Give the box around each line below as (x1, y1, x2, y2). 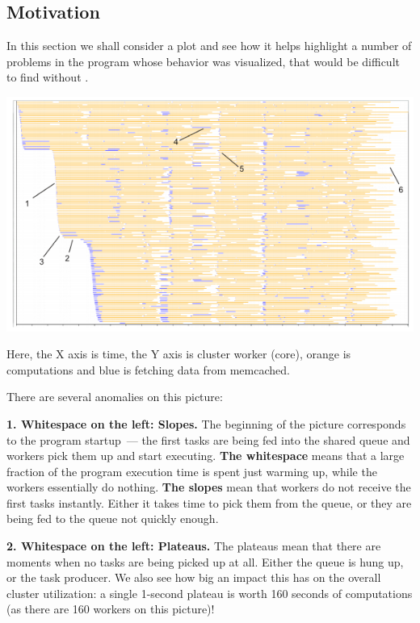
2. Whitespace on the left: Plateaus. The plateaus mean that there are (6, 537, 381, 554)
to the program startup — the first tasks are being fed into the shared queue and (6, 431, 410, 448)
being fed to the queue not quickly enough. (6, 510, 219, 527)
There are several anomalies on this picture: (6, 388, 223, 405)
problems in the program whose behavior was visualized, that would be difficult (6, 52, 400, 69)
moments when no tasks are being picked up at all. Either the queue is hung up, (6, 553, 404, 570)
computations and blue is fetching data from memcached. (6, 361, 290, 378)
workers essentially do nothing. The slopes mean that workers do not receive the (6, 479, 411, 495)
